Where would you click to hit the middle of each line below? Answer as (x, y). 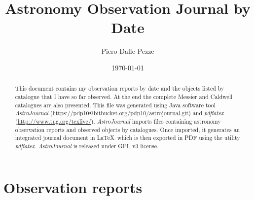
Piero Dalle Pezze (128, 51)
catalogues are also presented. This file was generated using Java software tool (115, 105)
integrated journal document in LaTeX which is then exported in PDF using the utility (127, 138)
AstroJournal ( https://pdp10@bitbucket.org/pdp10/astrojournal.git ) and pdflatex (119, 113)
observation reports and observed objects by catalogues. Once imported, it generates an (127, 129)
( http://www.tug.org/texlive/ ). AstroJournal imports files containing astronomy (118, 121)
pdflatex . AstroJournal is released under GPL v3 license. (87, 146)
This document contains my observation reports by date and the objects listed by (120, 88)
